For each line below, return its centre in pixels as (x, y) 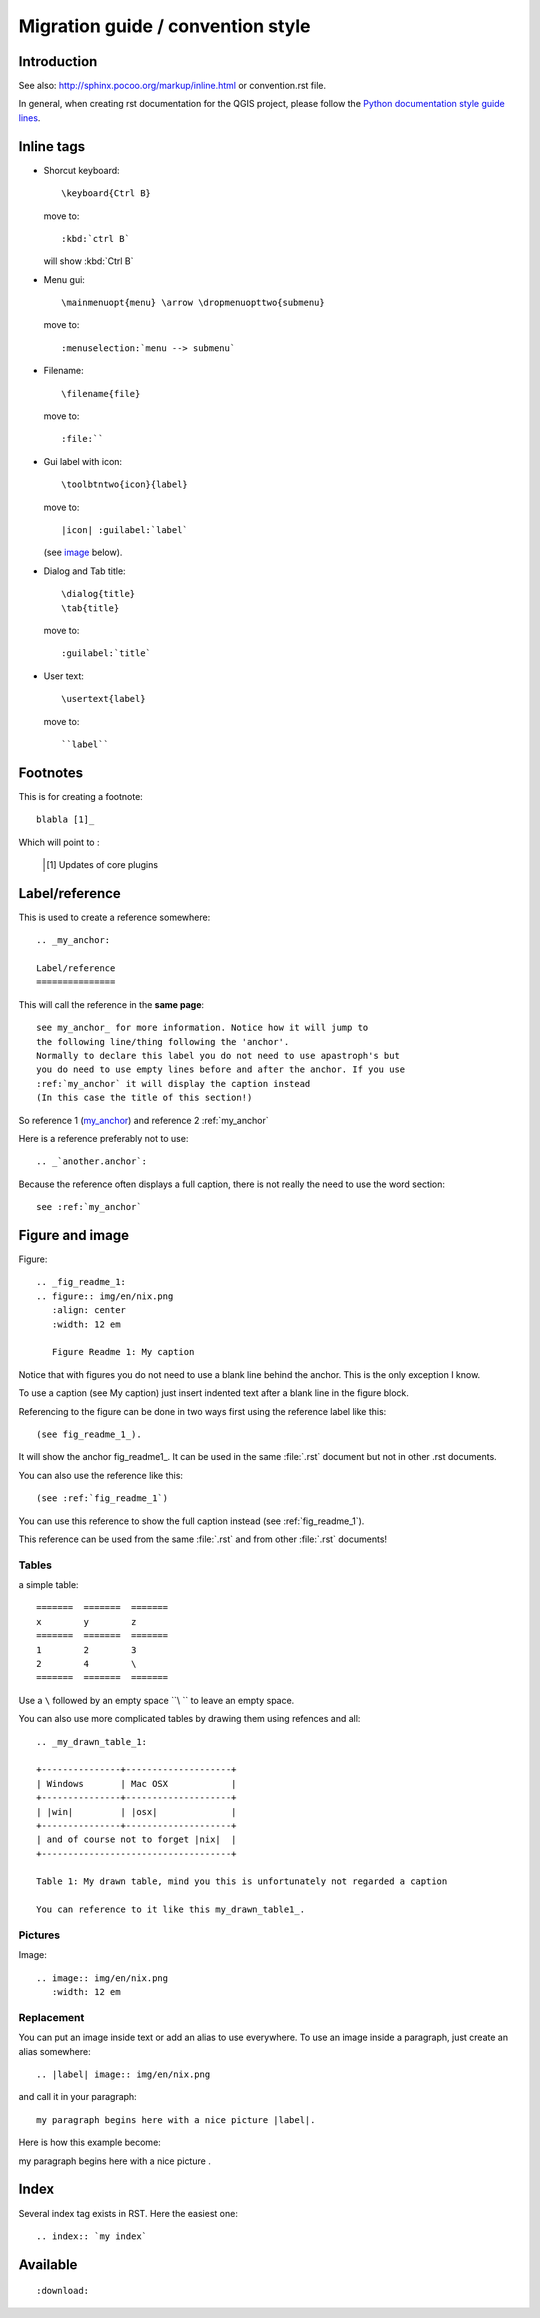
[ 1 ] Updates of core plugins (102, 864)
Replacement (51, 2017)
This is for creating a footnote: (81, 796)
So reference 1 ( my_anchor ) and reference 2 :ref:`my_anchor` (143, 1120)
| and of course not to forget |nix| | (136, 1839)
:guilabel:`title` (106, 653)
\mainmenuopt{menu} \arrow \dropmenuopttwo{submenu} (193, 303)
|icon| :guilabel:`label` (125, 530)
